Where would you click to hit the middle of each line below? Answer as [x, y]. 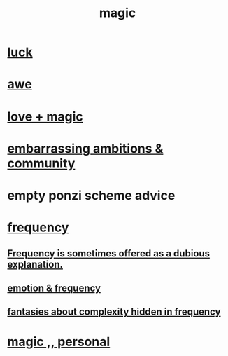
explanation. [35, 264]
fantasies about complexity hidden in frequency [114, 312]
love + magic [45, 116]
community [41, 163]
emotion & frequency [54, 288]
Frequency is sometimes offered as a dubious [109, 253]
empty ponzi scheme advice [91, 195]
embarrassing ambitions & [85, 148]
